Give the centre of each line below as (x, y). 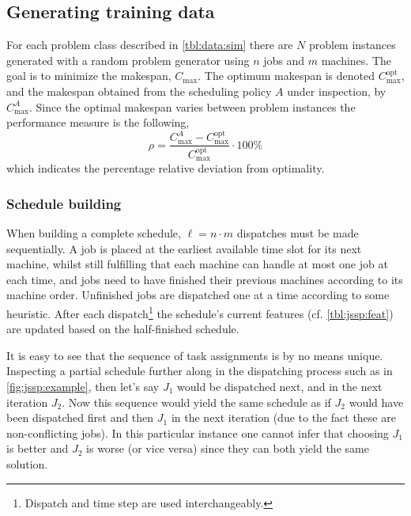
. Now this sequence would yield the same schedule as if (196, 402)
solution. (27, 463)
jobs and (284, 60)
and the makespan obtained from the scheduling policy (139, 91)
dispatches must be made (298, 232)
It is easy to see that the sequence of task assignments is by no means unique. (195, 355)
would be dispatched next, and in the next (280, 386)
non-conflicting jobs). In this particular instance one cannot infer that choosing (198, 433)
